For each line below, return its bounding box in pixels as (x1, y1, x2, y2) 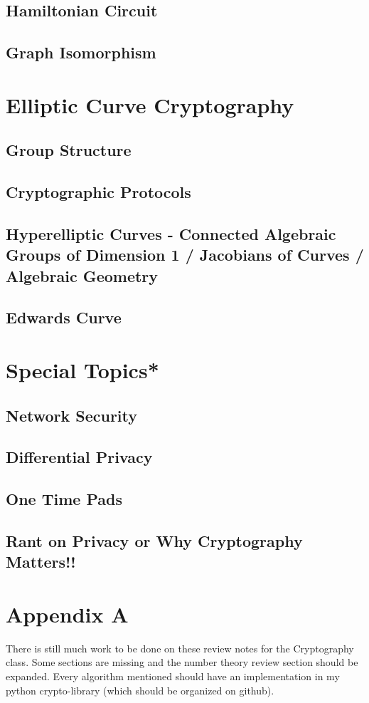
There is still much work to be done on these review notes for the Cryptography (6, 640, 354, 655)
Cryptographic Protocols (6, 181, 191, 203)
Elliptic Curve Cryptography (6, 90, 294, 119)
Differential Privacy (6, 446, 153, 468)
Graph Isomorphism (6, 41, 156, 63)
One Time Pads (6, 488, 122, 510)
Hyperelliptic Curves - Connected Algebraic (6, 222, 336, 244)
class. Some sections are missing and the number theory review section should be (6, 655, 358, 670)
